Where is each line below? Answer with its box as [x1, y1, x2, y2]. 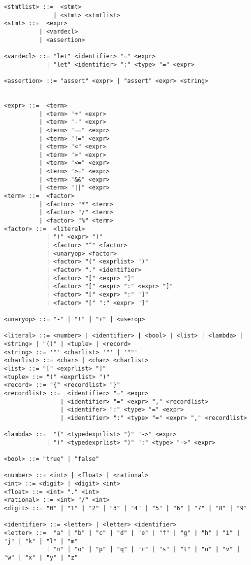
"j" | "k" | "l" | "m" [4, 537, 78, 545]
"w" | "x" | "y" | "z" [4, 554, 78, 561]
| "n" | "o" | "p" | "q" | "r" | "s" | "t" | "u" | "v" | [46, 546, 240, 553]
